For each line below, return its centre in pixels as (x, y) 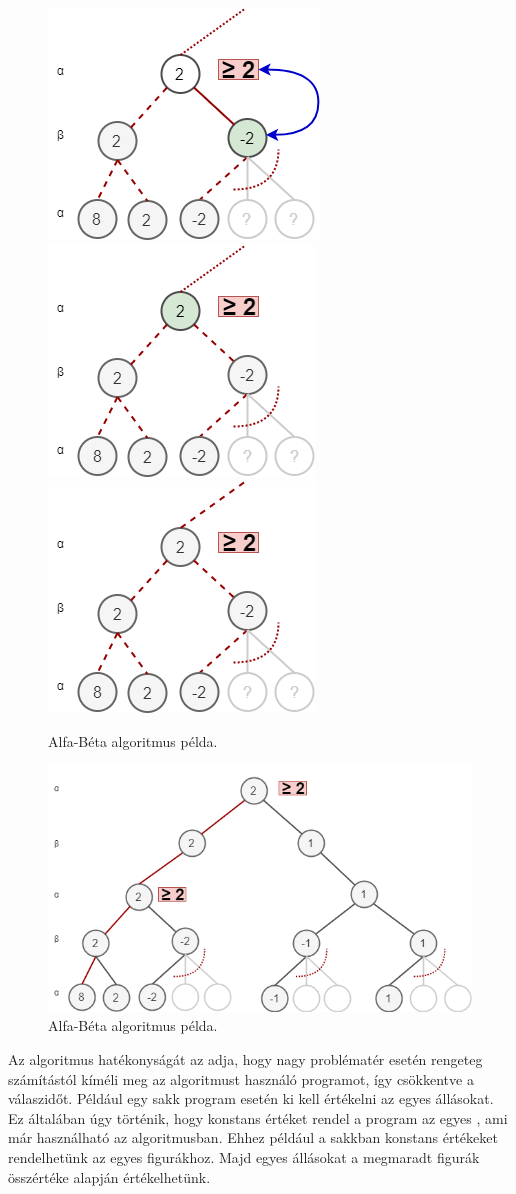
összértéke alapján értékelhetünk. (109, 1176)
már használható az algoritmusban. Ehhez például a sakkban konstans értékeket (253, 1137)
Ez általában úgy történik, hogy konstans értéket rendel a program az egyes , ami (258, 1117)
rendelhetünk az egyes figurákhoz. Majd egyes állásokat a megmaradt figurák (244, 1156)
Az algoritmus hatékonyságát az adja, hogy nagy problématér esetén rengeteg (245, 1058)
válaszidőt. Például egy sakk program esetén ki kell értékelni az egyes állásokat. (251, 1098)
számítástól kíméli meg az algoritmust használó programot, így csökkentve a (241, 1078)
